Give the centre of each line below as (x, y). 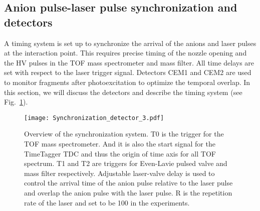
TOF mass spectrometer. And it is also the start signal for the (120, 143)
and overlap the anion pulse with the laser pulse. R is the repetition (128, 192)
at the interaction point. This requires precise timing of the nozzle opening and (125, 53)
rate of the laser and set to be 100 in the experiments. (107, 202)
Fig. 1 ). (16, 102)
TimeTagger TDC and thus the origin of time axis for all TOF (120, 153)
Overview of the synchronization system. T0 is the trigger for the (124, 134)
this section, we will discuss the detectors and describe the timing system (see (123, 92)
